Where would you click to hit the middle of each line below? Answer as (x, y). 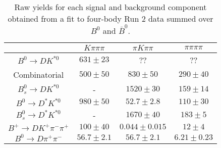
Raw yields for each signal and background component (111, 7)
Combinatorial (39, 74)
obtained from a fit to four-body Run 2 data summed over (111, 18)
